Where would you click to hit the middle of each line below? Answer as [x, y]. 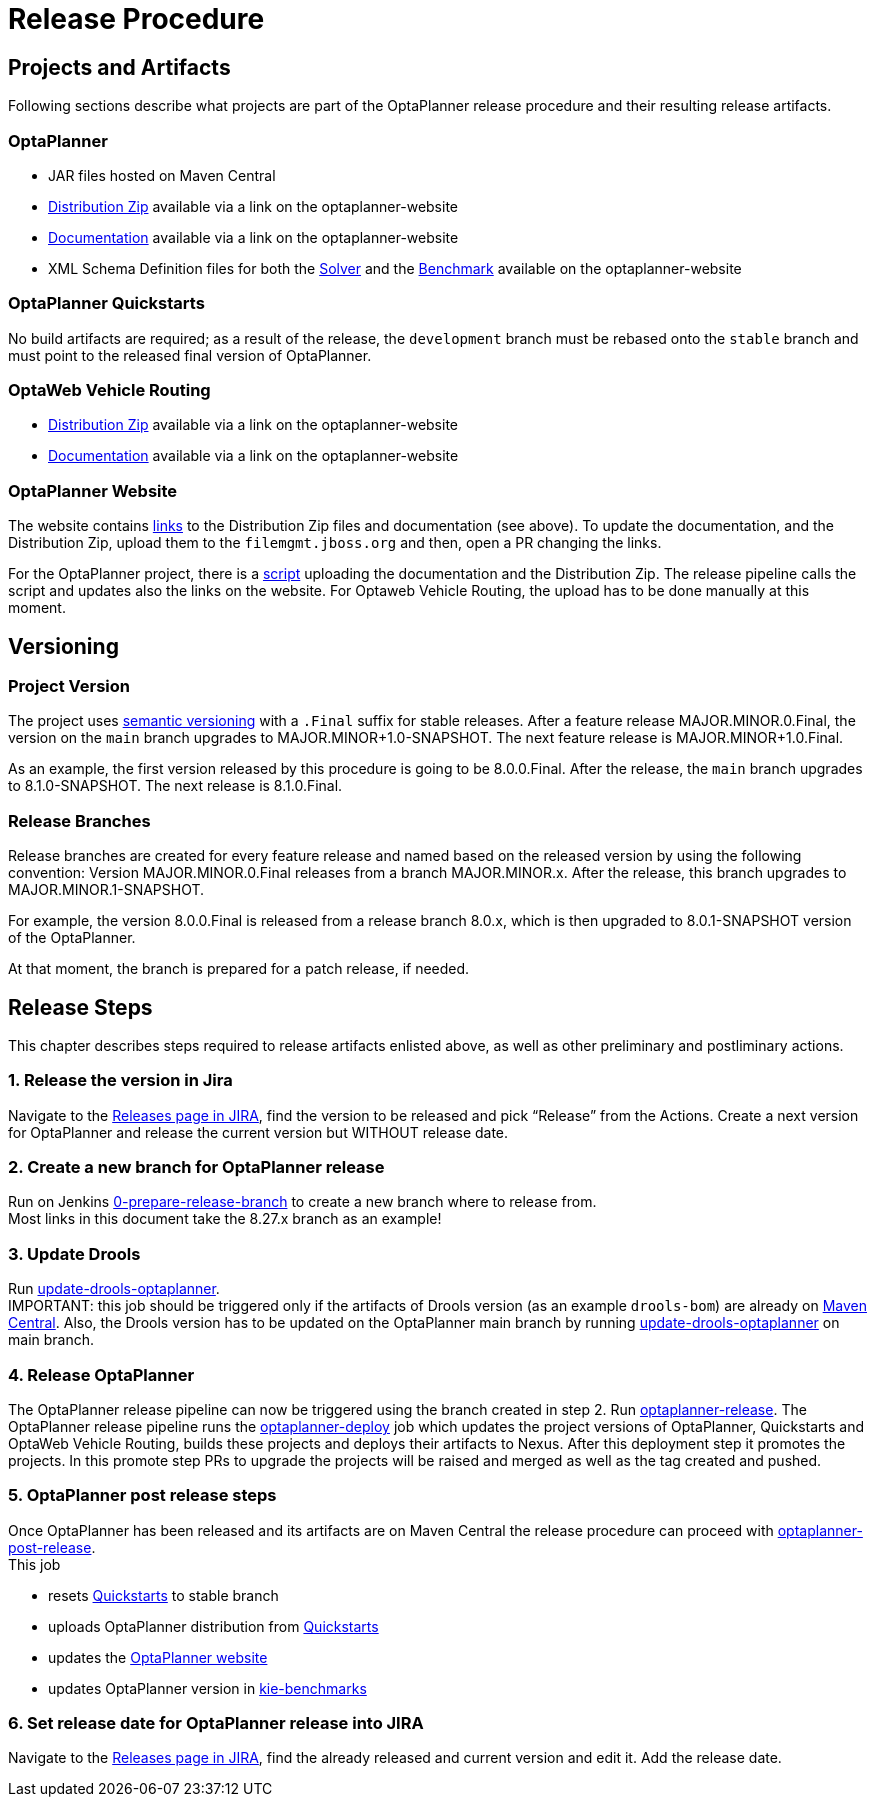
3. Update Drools [74, 1253]
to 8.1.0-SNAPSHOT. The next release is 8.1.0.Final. [175, 786]
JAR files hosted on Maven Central [162, 175]
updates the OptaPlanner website [158, 1657]
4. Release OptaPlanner [101, 1374]
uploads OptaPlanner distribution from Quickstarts [213, 1626]
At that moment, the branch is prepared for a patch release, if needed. [239, 969]
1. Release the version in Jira [120, 1080]
